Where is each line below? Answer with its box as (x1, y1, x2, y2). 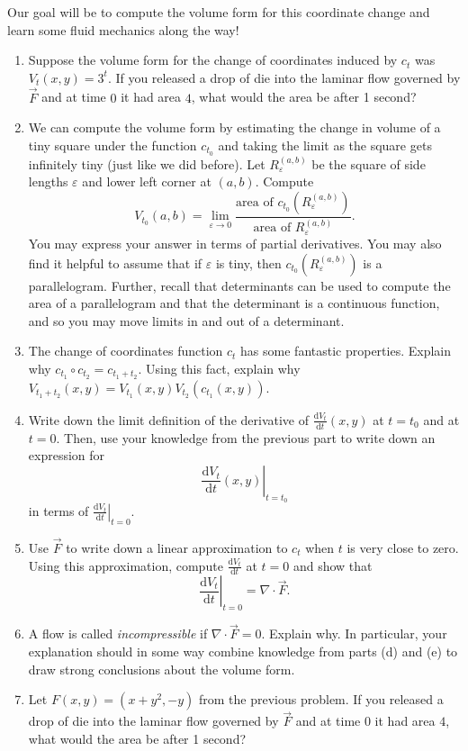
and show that (292, 556, 373, 575)
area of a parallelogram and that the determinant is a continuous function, (28, 294, 440, 312)
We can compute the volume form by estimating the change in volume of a (28, 118, 441, 137)
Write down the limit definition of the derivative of (28, 410, 310, 429)
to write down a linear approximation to (66, 538, 288, 556)
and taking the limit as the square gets (218, 135, 432, 154)
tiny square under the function (28, 135, 197, 154)
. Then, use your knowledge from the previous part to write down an (56, 428, 436, 447)
